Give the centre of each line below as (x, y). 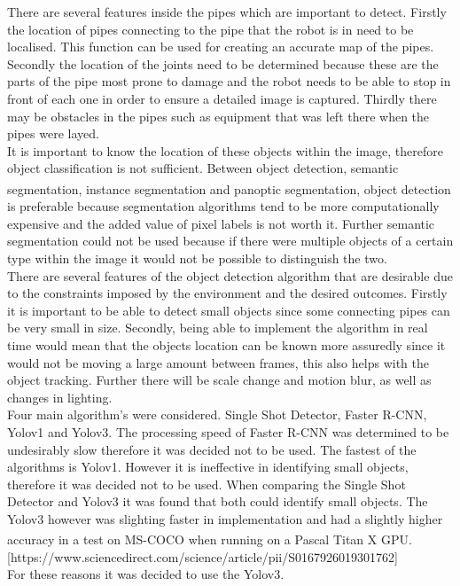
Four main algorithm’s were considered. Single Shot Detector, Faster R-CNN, (217, 414)
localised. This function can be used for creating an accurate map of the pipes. (221, 47)
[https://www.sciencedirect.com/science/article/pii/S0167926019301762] (203, 556)
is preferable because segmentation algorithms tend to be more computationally (223, 206)
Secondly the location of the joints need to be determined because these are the (223, 63)
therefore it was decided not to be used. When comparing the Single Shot (207, 484)
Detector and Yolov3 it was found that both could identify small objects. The (218, 501)
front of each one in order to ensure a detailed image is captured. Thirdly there (222, 98)
